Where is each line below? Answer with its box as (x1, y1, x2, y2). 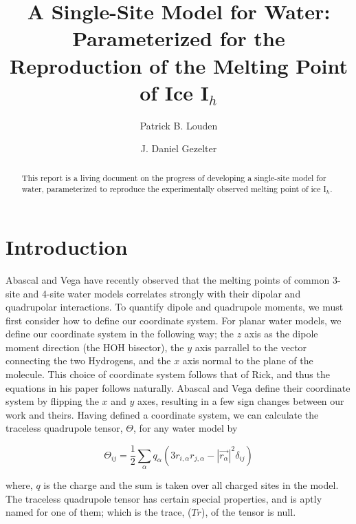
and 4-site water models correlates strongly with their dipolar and (23, 286, 301, 300)
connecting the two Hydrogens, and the (5, 353, 171, 368)
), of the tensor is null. (201, 505, 296, 519)
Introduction (5, 232, 128, 260)
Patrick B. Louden (140, 118, 218, 132)
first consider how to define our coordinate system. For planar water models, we (5, 313, 342, 327)
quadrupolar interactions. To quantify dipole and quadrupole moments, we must (5, 300, 344, 314)
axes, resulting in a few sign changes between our (137, 394, 344, 408)
